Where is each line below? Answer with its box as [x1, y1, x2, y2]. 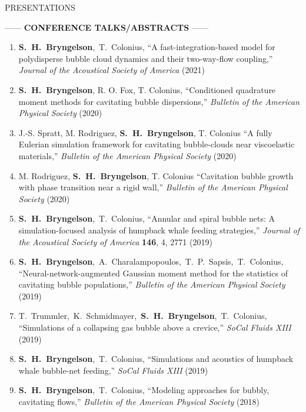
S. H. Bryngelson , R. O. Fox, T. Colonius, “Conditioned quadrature [18, 83, 276, 95]
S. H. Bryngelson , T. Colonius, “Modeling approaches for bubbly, [18, 384, 270, 396]
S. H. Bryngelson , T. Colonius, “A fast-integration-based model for [18, 41, 275, 53]
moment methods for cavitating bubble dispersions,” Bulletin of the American [18, 95, 300, 107]
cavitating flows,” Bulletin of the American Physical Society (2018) [18, 395, 260, 408]
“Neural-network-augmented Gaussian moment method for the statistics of [18, 266, 288, 279]
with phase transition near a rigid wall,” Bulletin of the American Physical [18, 181, 288, 193]
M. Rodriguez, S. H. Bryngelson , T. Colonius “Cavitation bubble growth [18, 169, 294, 182]
